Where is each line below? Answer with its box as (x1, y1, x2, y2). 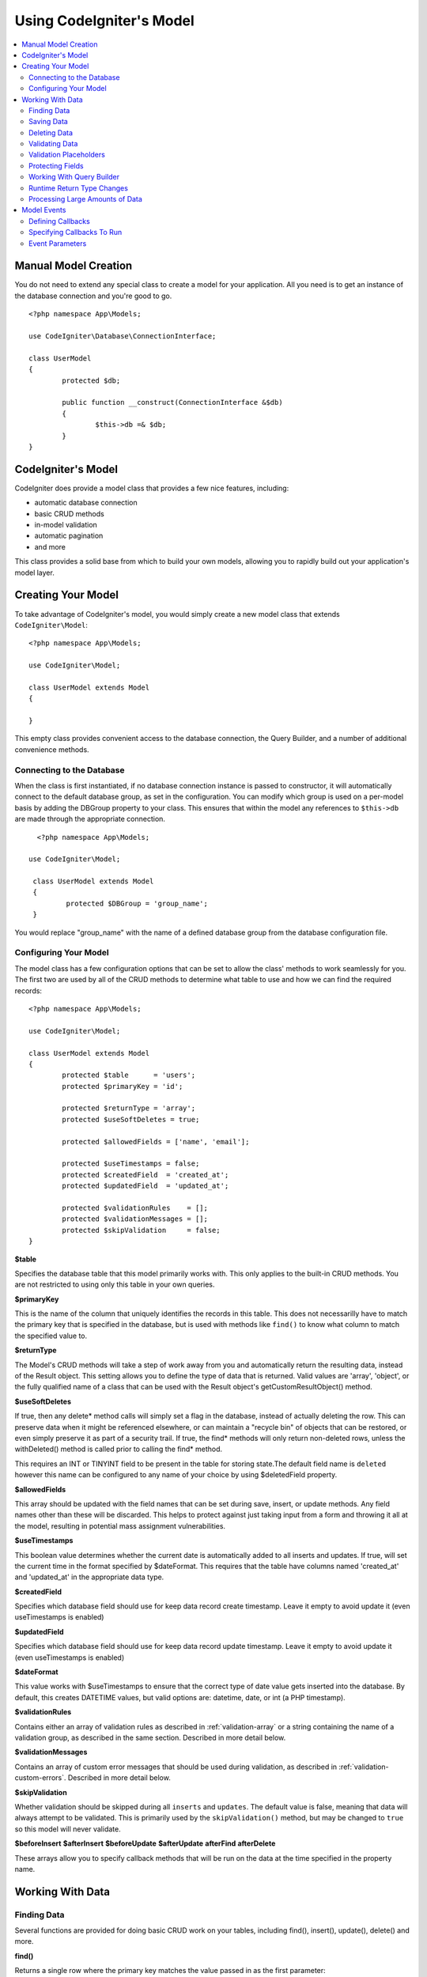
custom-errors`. (14, 1773, 66, 1782)
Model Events (21, 206, 66, 215)
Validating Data (28, 139, 78, 149)
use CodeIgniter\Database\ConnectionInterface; (28, 332, 217, 341)
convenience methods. (14, 744, 90, 754)
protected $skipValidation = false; (62, 1226, 221, 1234)
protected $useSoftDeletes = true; (62, 1115, 200, 1124)
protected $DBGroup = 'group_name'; (66, 898, 209, 908)
